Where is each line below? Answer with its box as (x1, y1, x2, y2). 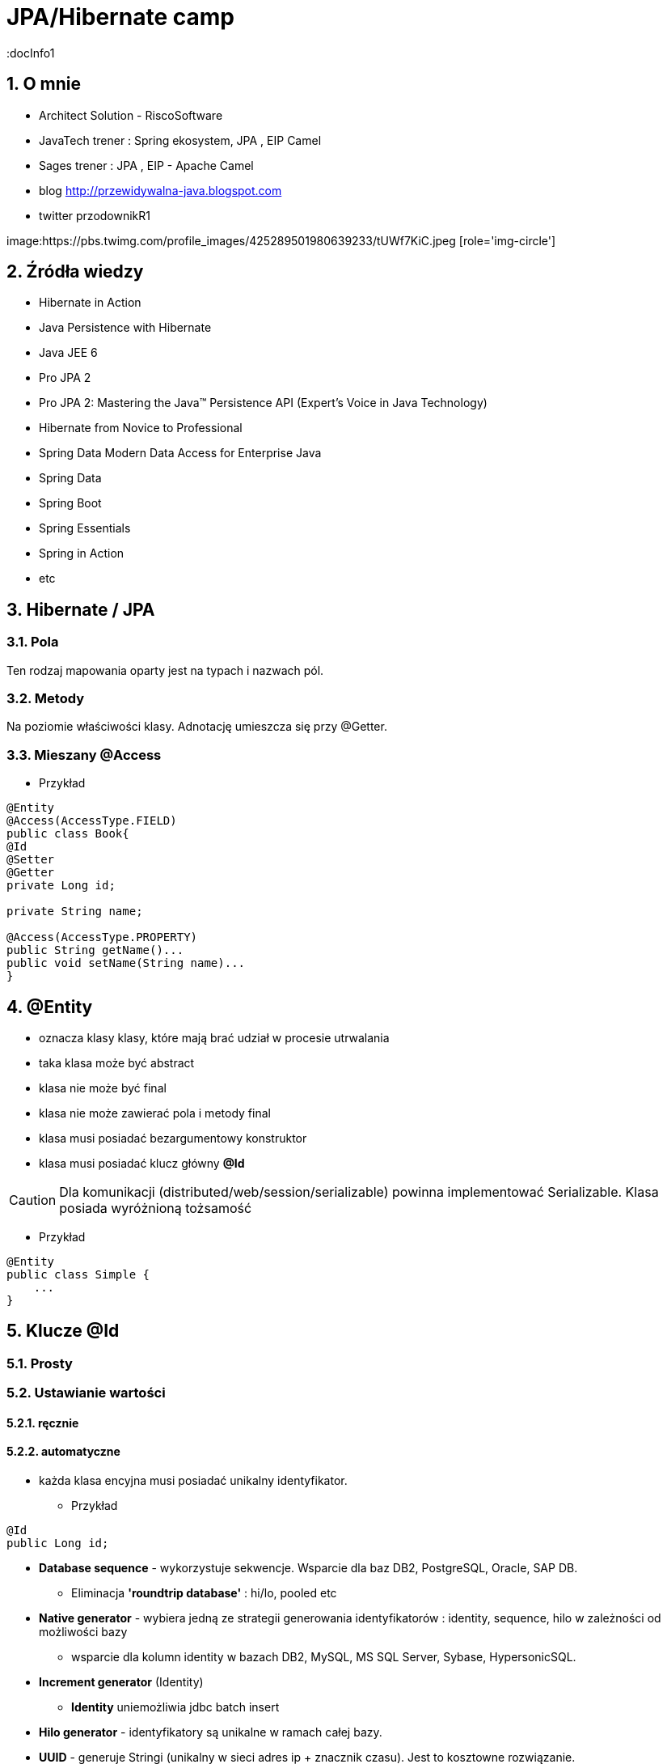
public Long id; (6, 1537, 109, 1550)
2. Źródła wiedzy (6, 261, 144, 282)
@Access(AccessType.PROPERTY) (6, 931, 198, 944)
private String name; (6, 905, 143, 918)
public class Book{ (6, 827, 129, 841)
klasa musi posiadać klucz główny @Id (39, 1156, 245, 1170)
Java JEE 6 (39, 346, 98, 360)
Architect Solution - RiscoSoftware (39, 108, 223, 122)
